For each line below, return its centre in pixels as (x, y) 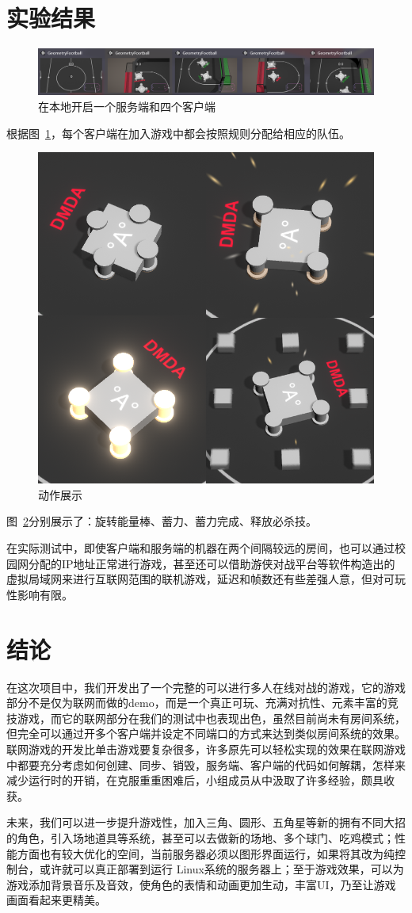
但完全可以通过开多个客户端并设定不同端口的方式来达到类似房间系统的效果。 (206, 733)
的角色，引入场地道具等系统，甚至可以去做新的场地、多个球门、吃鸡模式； (200, 837)
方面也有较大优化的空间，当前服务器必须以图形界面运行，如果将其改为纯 (206, 853)
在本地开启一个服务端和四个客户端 (127, 106)
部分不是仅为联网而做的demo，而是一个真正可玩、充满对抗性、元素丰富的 (197, 703)
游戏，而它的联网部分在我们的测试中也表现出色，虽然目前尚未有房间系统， (211, 718)
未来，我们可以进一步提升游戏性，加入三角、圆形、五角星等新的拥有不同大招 (206, 822)
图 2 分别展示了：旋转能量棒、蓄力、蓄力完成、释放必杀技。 (162, 521)
